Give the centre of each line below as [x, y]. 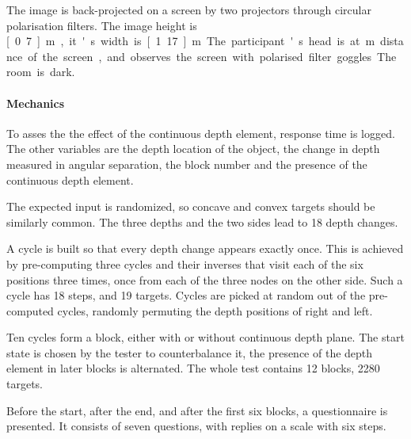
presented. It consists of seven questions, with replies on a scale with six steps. [196, 426]
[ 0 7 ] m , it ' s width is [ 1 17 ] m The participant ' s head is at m [191, 41]
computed [30, 310]
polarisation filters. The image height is [102, 25]
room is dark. [41, 72]
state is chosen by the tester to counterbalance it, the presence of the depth [190, 352]
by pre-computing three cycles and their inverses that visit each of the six [185, 263]
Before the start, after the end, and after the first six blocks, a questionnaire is [197, 410]
